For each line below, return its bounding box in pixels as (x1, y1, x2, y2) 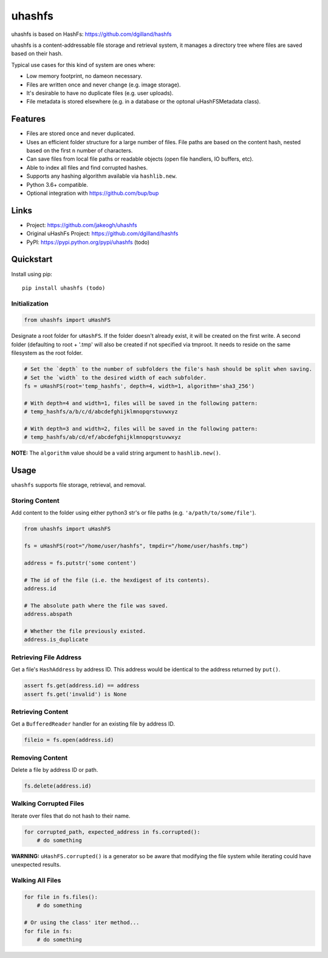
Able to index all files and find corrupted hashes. (26, 164, 148, 171)
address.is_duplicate (24, 636, 89, 643)
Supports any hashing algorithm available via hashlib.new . (26, 172, 177, 180)
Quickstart (11, 254, 53, 265)
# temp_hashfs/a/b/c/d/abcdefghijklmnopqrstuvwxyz (24, 408, 179, 415)
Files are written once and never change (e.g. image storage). (26, 81, 181, 88)
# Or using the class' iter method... (24, 919, 140, 926)
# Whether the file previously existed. (24, 628, 146, 635)
